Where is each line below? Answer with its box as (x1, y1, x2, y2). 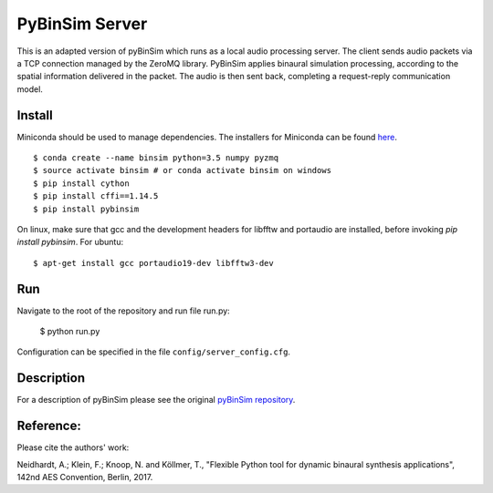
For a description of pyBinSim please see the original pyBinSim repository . (16, 395, 296, 406)
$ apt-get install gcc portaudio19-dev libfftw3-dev (33, 258, 274, 268)
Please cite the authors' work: (16, 442, 130, 453)
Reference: (16, 418, 81, 434)
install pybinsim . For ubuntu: (16, 237, 123, 248)
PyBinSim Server (16, 14, 148, 34)
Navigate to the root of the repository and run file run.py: (16, 305, 230, 316)
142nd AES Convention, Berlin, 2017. (16, 472, 153, 483)
